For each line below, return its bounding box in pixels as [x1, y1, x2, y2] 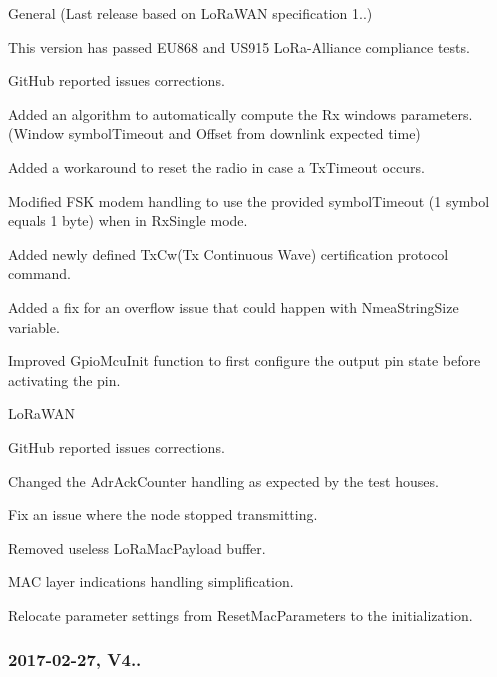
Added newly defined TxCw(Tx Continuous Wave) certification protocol [8, 243, 449, 264]
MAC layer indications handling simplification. [8, 571, 294, 592]
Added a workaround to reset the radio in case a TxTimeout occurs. [8, 156, 425, 177]
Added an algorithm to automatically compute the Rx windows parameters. [8, 103, 473, 124]
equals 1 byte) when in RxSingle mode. [8, 210, 248, 231]
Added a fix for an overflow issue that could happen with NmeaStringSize [8, 296, 459, 317]
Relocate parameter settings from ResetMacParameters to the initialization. [8, 604, 473, 625]
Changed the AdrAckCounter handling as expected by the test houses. [8, 470, 439, 491]
